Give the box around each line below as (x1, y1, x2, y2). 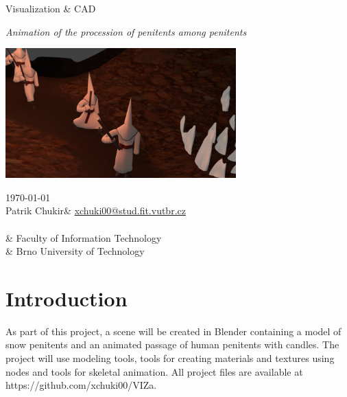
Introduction (5, 284, 128, 312)
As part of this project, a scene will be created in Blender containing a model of (5, 324, 342, 338)
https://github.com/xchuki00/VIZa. (5, 378, 157, 392)
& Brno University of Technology (5, 244, 145, 258)
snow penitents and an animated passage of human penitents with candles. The (5, 337, 339, 352)
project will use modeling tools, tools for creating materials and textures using (5, 351, 335, 365)
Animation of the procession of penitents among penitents (5, 24, 247, 38)
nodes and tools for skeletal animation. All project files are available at (5, 364, 303, 378)
